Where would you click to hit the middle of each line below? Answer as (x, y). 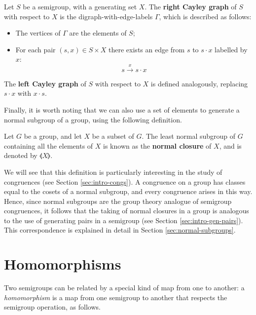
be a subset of (113, 136)
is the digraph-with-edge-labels (106, 16)
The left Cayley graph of (45, 83)
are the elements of (98, 33)
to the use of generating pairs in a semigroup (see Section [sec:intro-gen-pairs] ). (124, 220)
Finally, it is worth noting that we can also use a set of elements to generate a (122, 109)
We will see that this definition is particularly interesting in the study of (113, 172)
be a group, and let (53, 136)
